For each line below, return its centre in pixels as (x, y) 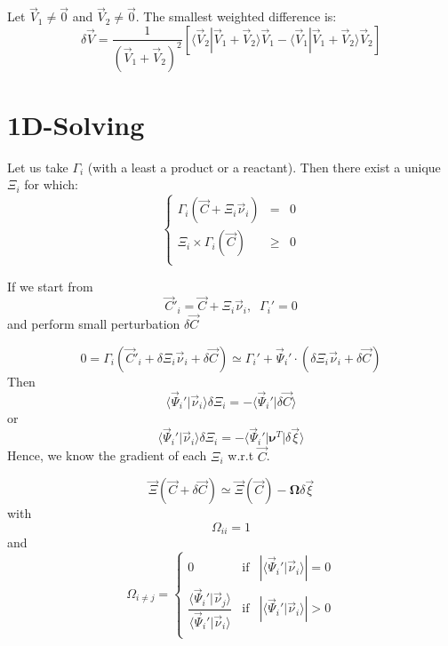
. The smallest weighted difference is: (236, 16)
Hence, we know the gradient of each (107, 455)
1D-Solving (76, 124)
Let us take (38, 167)
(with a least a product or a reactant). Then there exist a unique (264, 167)
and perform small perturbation (94, 324)
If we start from (50, 286)
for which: (51, 184)
